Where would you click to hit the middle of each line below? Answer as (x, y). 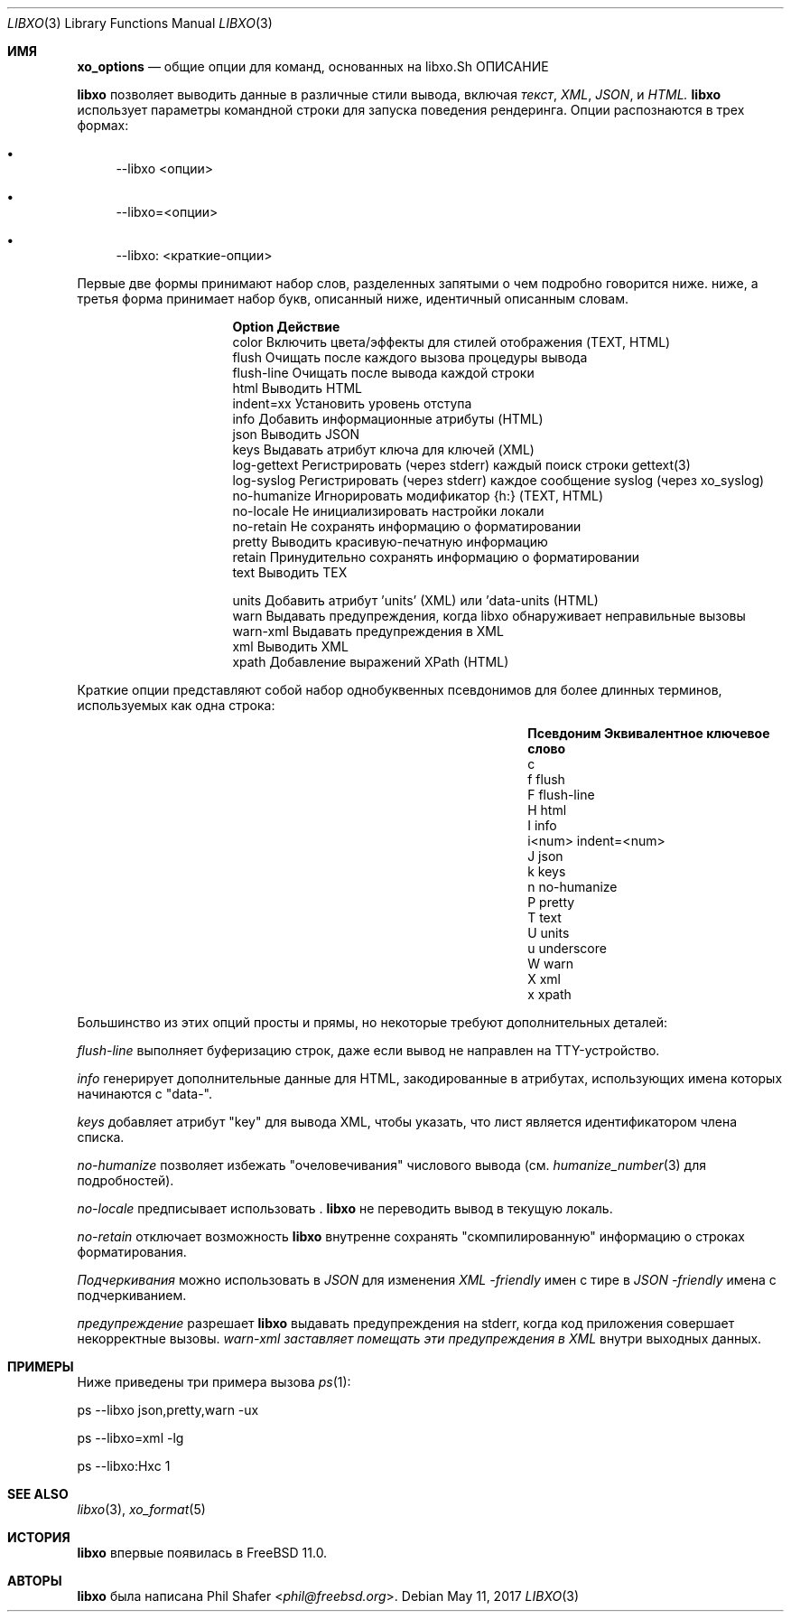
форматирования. (132, 1252)
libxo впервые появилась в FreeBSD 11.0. (202, 1553)
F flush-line (561, 795)
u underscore (567, 948)
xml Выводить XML (290, 646)
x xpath (549, 994)
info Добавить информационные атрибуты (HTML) (388, 419)
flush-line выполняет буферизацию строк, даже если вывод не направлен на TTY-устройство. (368, 1050)
